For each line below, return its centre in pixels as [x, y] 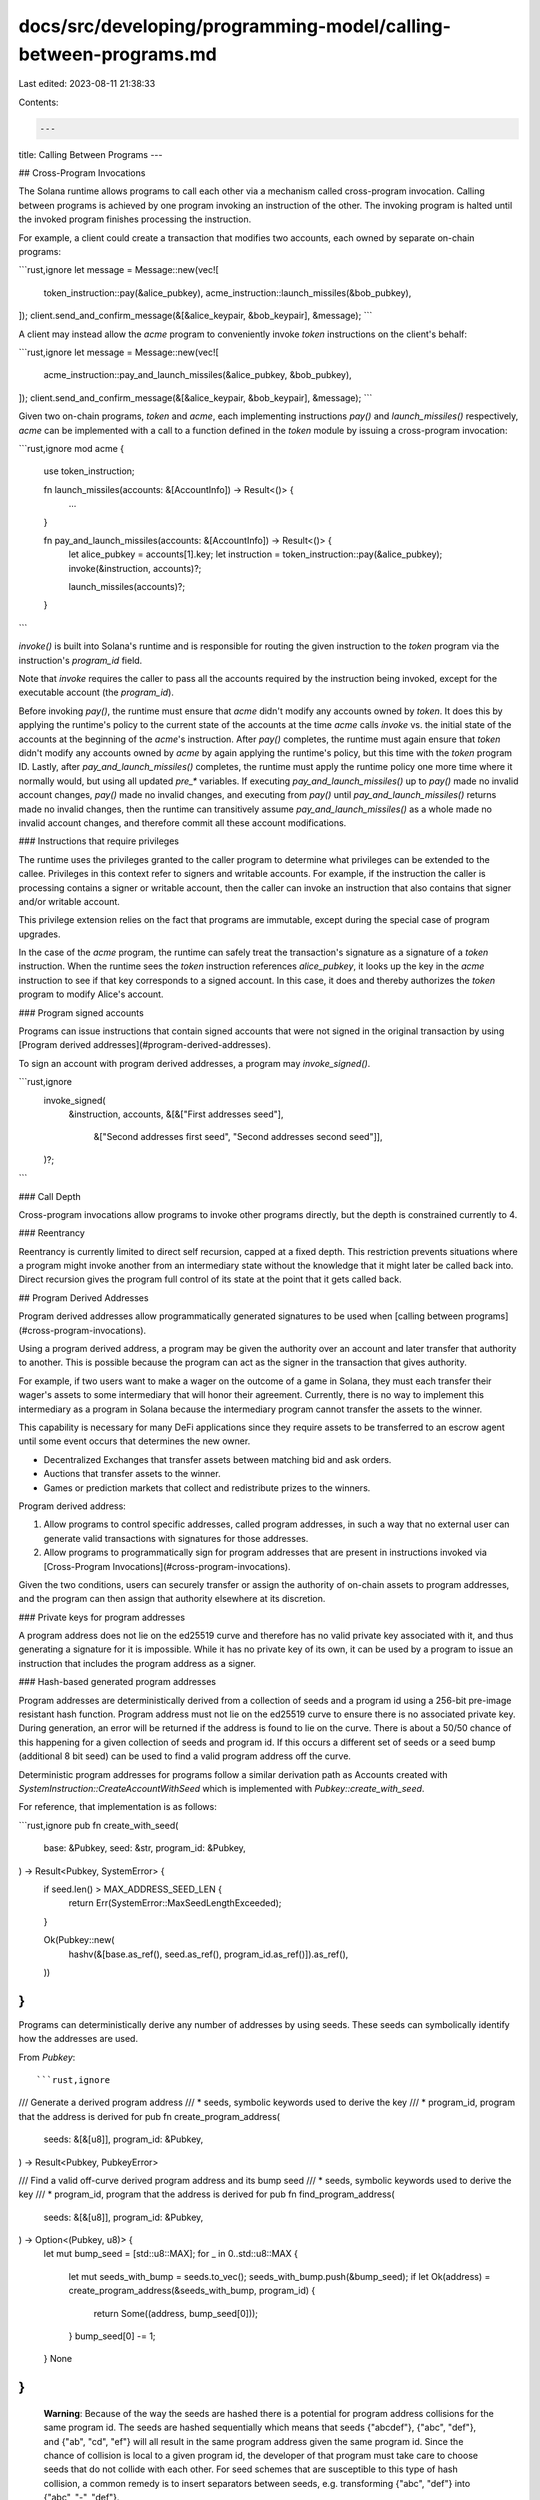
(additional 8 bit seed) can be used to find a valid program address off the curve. [185, 1756]
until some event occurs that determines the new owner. [134, 1441]
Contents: [38, 102]
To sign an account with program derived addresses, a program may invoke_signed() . [194, 1063]
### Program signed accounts [81, 1012]
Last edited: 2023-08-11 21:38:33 [87, 84]
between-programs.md [117, 54]
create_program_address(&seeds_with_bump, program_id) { [192, 2291]
